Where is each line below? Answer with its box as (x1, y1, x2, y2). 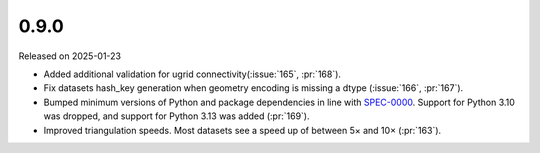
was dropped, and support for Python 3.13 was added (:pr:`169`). (43, 110, 310, 122)
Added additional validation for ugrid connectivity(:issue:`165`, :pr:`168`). (43, 68, 342, 80)
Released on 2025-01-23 (18, 50, 122, 62)
